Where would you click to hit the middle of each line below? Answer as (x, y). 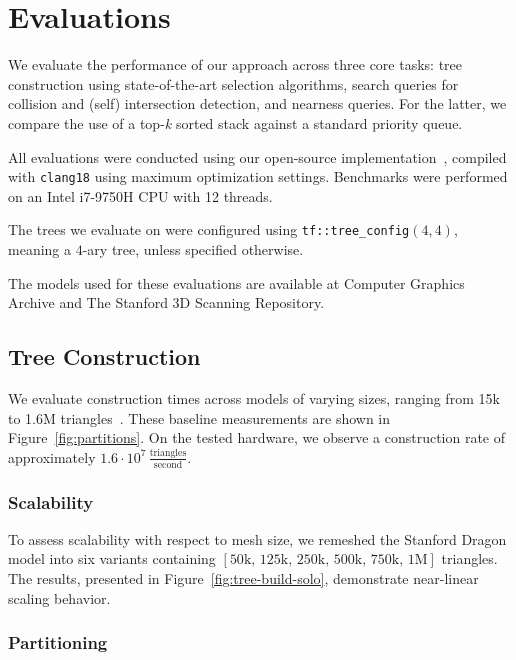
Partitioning (58, 642)
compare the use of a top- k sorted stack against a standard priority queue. (235, 122)
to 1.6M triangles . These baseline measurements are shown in (199, 417)
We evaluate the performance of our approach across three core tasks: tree (235, 64)
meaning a (39, 249)
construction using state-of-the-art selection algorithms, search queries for (233, 83)
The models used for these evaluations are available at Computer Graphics (236, 282)
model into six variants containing (112, 558)
